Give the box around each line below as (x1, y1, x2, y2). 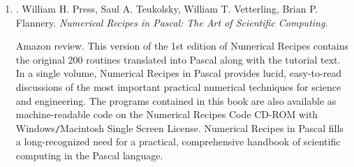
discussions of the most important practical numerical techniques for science (15, 79, 341, 94)
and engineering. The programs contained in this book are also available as (15, 93, 337, 108)
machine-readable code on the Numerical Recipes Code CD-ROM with (15, 107, 318, 122)
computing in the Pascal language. (15, 148, 163, 162)
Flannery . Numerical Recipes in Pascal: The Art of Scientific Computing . (15, 15, 328, 29)
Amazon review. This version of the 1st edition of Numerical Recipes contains (15, 38, 349, 53)
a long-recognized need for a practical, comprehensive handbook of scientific (15, 134, 341, 149)
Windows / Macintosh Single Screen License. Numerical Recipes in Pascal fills (15, 120, 344, 135)
